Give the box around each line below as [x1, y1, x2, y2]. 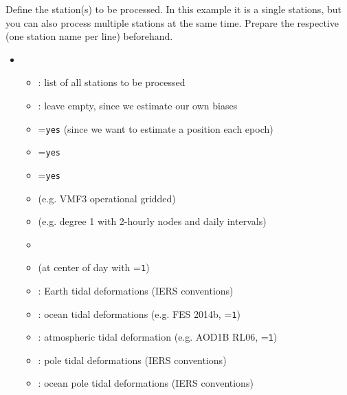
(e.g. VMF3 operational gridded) [38, 191, 176, 205]
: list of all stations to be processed [38, 75, 186, 89]
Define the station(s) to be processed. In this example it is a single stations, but [5, 2, 342, 16]
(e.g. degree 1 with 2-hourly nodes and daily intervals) [38, 214, 267, 228]
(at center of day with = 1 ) [38, 260, 150, 275]
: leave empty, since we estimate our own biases [38, 98, 238, 112]
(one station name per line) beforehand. [5, 29, 173, 43]
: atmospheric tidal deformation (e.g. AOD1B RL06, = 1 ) [38, 330, 278, 344]
